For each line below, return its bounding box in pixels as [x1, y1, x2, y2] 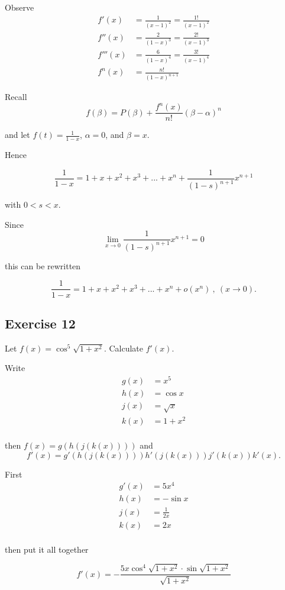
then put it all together [5, 543, 89, 555]
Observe [5, 1, 34, 13]
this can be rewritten [5, 259, 81, 272]
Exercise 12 [5, 314, 76, 332]
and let [5, 128, 30, 141]
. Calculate [103, 341, 143, 354]
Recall [5, 91, 27, 103]
